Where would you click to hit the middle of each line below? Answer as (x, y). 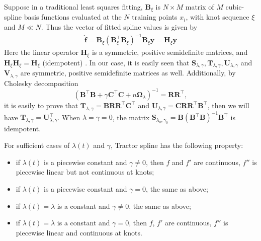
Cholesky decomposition (41, 83)
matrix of (200, 7)
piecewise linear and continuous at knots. (79, 232)
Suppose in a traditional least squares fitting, (73, 7)
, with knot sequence (217, 17)
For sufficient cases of (37, 145)
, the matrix (131, 117)
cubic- (235, 7)
